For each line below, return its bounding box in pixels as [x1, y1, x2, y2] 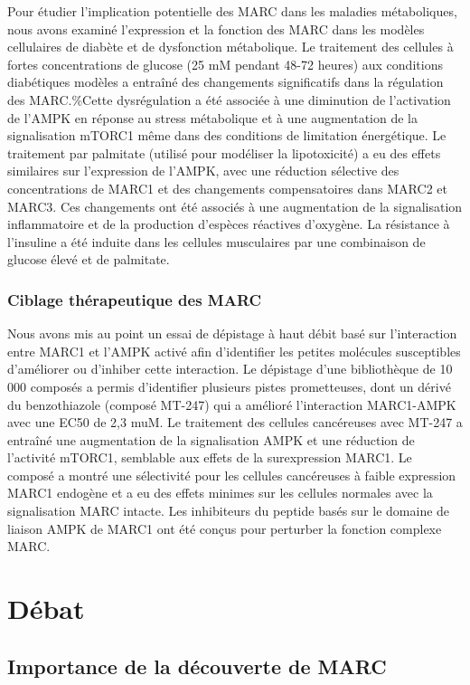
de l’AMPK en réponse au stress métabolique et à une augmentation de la [7, 108, 418, 127]
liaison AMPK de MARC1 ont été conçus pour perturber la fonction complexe [7, 519, 442, 538]
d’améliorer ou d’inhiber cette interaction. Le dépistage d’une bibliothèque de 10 [7, 359, 453, 378]
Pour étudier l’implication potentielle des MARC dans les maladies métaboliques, [7, 2, 457, 20]
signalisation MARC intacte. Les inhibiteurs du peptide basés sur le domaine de [7, 501, 450, 520]
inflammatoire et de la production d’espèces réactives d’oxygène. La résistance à [7, 214, 450, 233]
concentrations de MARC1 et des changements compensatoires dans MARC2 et [7, 178, 447, 197]
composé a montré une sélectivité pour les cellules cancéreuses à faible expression [7, 465, 456, 484]
